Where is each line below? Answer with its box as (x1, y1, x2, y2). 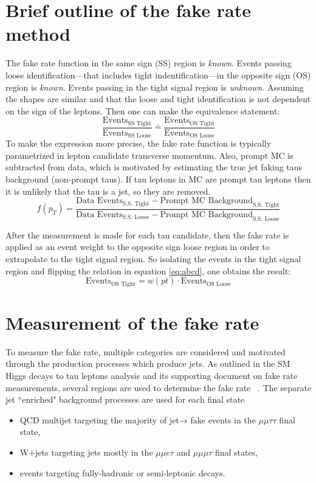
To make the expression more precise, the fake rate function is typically (5, 137, 272, 150)
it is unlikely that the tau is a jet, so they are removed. (5, 184, 211, 197)
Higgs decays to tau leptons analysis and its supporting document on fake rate (5, 369, 298, 381)
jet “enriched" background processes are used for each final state (5, 393, 245, 406)
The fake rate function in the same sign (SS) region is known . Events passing (5, 57, 292, 69)
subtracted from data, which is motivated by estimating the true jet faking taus (5, 161, 303, 173)
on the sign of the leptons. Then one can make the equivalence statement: (5, 104, 280, 117)
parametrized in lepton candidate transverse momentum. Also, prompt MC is (5, 148, 294, 161)
